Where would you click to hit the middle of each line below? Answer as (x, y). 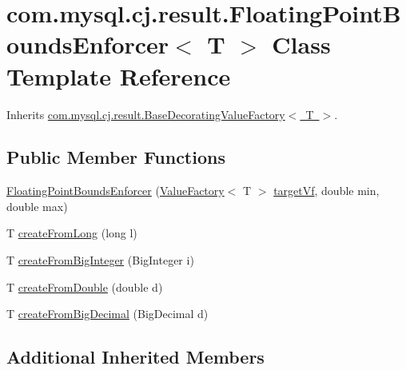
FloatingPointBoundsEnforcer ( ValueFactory (115, 191)
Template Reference (119, 76)
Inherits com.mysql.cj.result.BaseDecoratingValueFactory (146, 114)
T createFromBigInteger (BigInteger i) (100, 260)
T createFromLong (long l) (72, 233)
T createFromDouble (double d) (85, 286)
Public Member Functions (116, 157)
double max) (37, 206)
